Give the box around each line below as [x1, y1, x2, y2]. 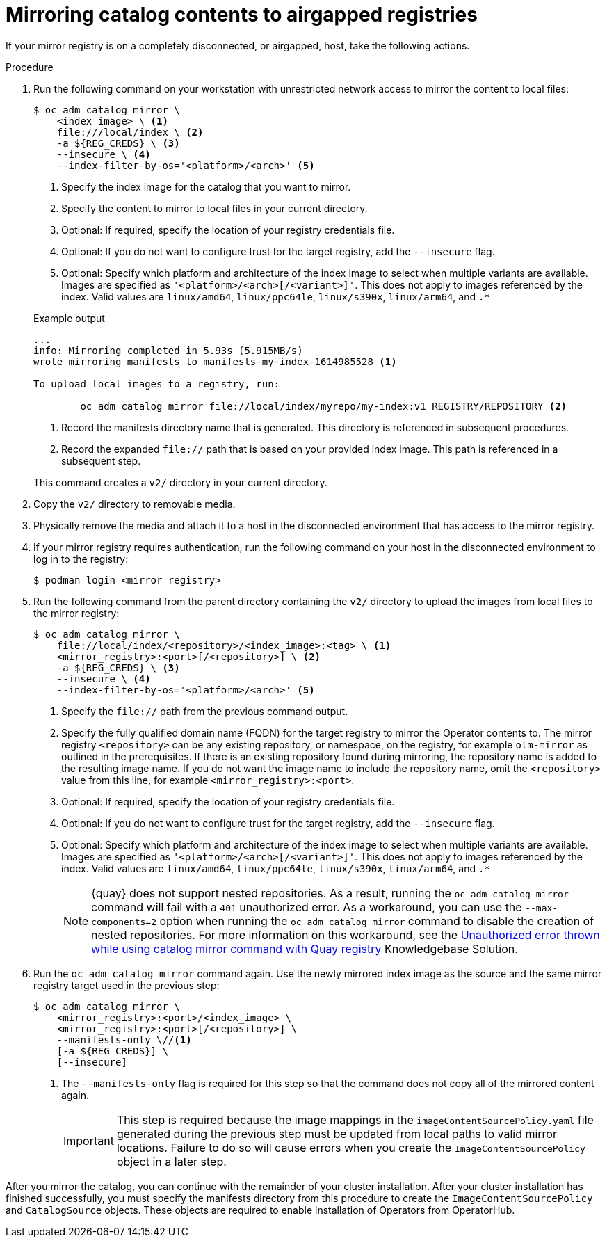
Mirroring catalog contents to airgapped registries [6, 3, 478, 26]
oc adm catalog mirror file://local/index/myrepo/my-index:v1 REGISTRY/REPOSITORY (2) [80, 400, 567, 412]
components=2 [91, 916, 156, 927]
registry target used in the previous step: [33, 979, 220, 991]
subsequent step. [61, 454, 141, 467]
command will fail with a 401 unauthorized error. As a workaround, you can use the [91, 899, 522, 914]
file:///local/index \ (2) [56, 126, 204, 138]
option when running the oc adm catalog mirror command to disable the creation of [159, 913, 594, 928]
